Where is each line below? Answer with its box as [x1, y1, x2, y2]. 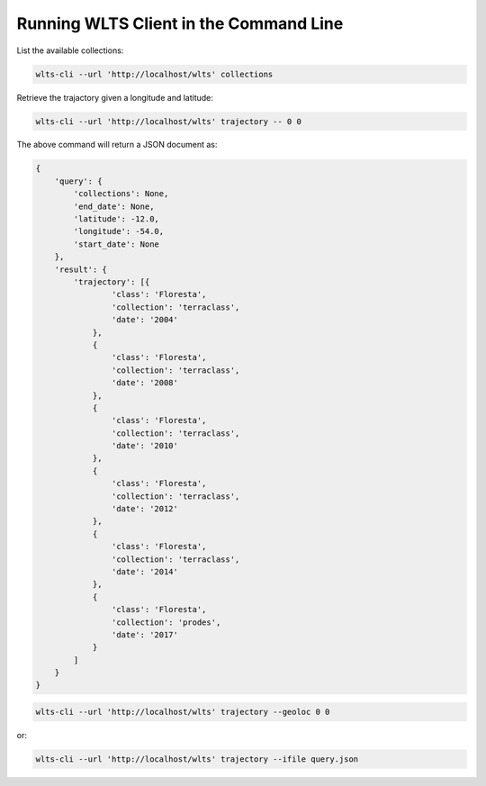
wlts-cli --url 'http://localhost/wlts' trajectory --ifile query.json [35, 754, 359, 764]
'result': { [54, 264, 108, 275]
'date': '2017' [111, 629, 179, 639]
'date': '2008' [111, 378, 179, 388]
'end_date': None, [73, 201, 155, 212]
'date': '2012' [111, 504, 179, 514]
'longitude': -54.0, [73, 226, 165, 237]
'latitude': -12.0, [73, 214, 159, 224]
